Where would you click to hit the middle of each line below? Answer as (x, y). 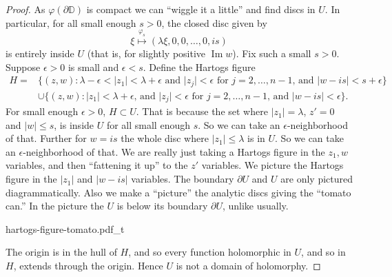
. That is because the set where (202, 111)
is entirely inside (40, 53)
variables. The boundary (183, 179)
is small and (93, 66)
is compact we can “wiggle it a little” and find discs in (201, 9)
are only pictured (317, 179)
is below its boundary (162, 206)
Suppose (23, 66)
